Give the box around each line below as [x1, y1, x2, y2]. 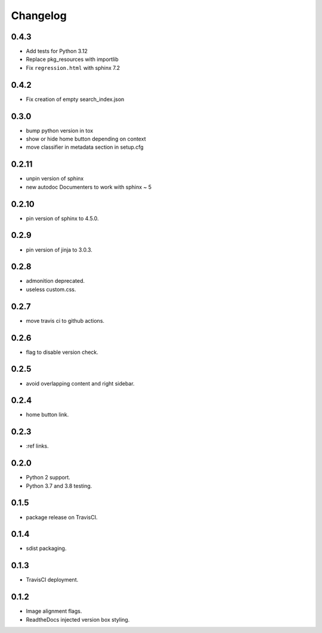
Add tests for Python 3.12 [26, 48, 88, 55]
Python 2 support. [26, 474, 71, 481]
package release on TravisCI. [26, 513, 98, 521]
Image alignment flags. [26, 607, 82, 615]
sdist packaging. [26, 545, 67, 552]
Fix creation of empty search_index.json [26, 96, 125, 103]
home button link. [26, 411, 69, 418]
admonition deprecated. [26, 277, 85, 285]
